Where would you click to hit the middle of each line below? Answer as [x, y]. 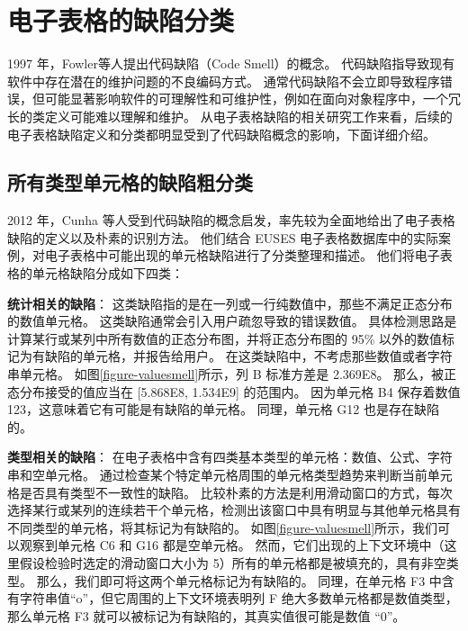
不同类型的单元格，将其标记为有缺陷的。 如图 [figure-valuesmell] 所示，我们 [223, 527]
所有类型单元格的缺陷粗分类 [130, 182]
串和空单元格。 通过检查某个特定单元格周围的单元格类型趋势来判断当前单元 [230, 475]
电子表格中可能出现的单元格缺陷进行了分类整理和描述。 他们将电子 [242, 255]
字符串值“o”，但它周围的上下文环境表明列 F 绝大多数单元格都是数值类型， [238, 598]
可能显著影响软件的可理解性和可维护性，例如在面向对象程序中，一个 [246, 99]
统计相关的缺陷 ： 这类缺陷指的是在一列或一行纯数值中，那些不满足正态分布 [230, 303]
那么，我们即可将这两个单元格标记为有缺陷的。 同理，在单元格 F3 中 [239, 580]
